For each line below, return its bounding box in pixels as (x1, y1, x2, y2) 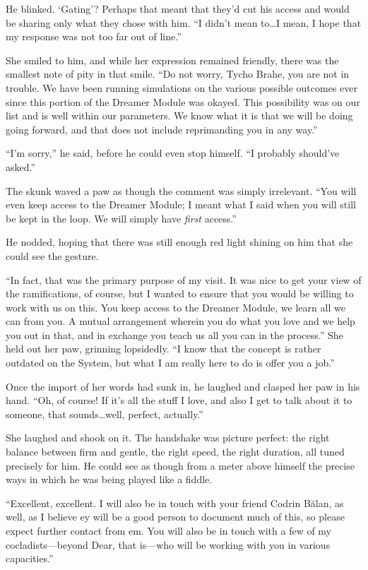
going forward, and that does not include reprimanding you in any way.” (6, 121, 318, 136)
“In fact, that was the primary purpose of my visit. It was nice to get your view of (6, 272, 362, 287)
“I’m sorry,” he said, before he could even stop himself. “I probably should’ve (6, 146, 340, 160)
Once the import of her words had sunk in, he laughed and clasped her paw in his (6, 379, 360, 393)
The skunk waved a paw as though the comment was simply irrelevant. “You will (6, 183, 357, 198)
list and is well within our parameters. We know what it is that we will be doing (6, 108, 353, 123)
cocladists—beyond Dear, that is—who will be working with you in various (6, 537, 331, 552)
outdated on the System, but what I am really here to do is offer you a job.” (6, 355, 335, 370)
